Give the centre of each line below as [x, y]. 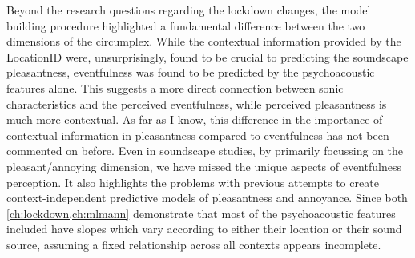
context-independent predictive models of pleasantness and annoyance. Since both [207, 198]
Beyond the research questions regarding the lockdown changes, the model [189, 10]
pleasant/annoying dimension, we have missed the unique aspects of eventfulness [204, 166]
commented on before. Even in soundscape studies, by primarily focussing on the [205, 151]
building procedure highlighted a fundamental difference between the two [186, 25]
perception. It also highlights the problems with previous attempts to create [193, 182]
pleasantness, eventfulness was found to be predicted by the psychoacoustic [191, 72]
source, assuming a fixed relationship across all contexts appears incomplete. [194, 244]
